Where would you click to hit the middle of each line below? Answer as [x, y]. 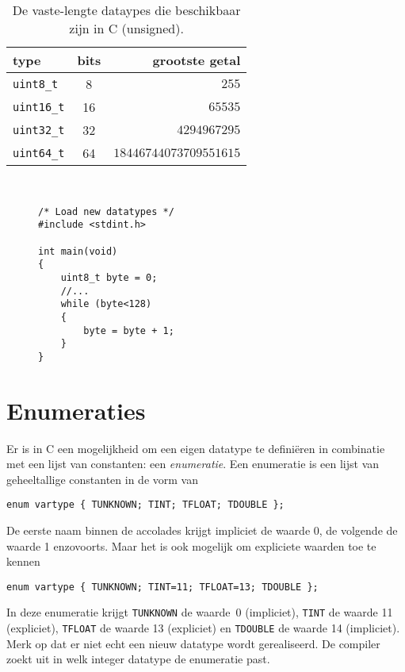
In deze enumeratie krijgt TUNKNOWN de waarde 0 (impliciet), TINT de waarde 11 [200, 612]
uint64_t [39, 153]
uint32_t [39, 130]
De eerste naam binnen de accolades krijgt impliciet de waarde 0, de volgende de [202, 530]
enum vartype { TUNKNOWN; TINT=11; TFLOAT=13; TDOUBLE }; [162, 587]
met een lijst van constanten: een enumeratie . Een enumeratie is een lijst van [193, 464]
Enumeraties [76, 410]
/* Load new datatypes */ [106, 211]
